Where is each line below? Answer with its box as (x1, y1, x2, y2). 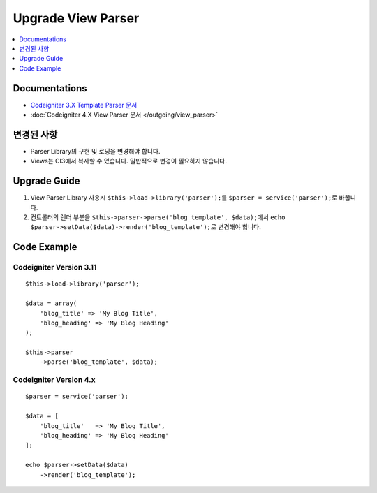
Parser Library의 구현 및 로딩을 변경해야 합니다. (30, 147, 161, 155)
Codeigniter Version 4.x (13, 375, 96, 385)
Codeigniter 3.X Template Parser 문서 (30, 101, 138, 109)
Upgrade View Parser (13, 10, 140, 26)
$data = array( (25, 300, 77, 307)
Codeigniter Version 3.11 (13, 263, 97, 272)
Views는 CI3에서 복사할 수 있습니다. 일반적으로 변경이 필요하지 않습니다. (30, 157, 227, 165)
